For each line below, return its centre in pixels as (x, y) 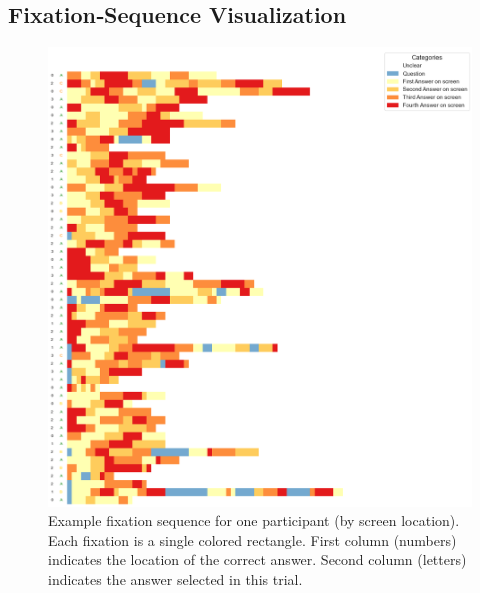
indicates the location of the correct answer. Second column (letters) (257, 559)
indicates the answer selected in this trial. (175, 579)
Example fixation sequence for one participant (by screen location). (254, 520)
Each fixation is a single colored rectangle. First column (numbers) (252, 539)
